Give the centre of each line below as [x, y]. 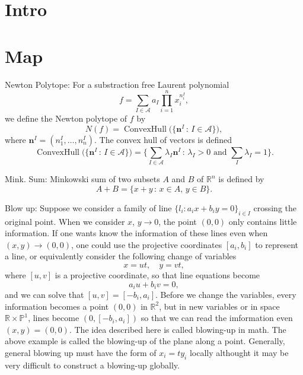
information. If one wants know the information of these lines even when [136, 233]
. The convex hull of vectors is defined [163, 139]
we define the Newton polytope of [66, 118]
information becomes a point [57, 306]
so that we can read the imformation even [217, 318]
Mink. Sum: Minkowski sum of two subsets [82, 179]
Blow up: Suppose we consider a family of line [88, 207]
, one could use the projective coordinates [147, 244]
